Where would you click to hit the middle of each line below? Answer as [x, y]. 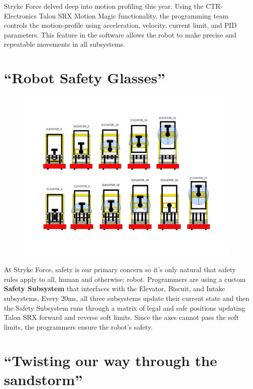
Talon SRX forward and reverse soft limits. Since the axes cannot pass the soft [121, 317]
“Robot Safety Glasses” [85, 78]
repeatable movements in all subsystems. [65, 44]
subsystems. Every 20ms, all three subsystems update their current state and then [127, 298]
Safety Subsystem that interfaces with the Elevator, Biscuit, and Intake [115, 288]
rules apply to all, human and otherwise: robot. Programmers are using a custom [125, 279]
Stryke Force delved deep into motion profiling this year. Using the [104, 6]
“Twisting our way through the [111, 360]
